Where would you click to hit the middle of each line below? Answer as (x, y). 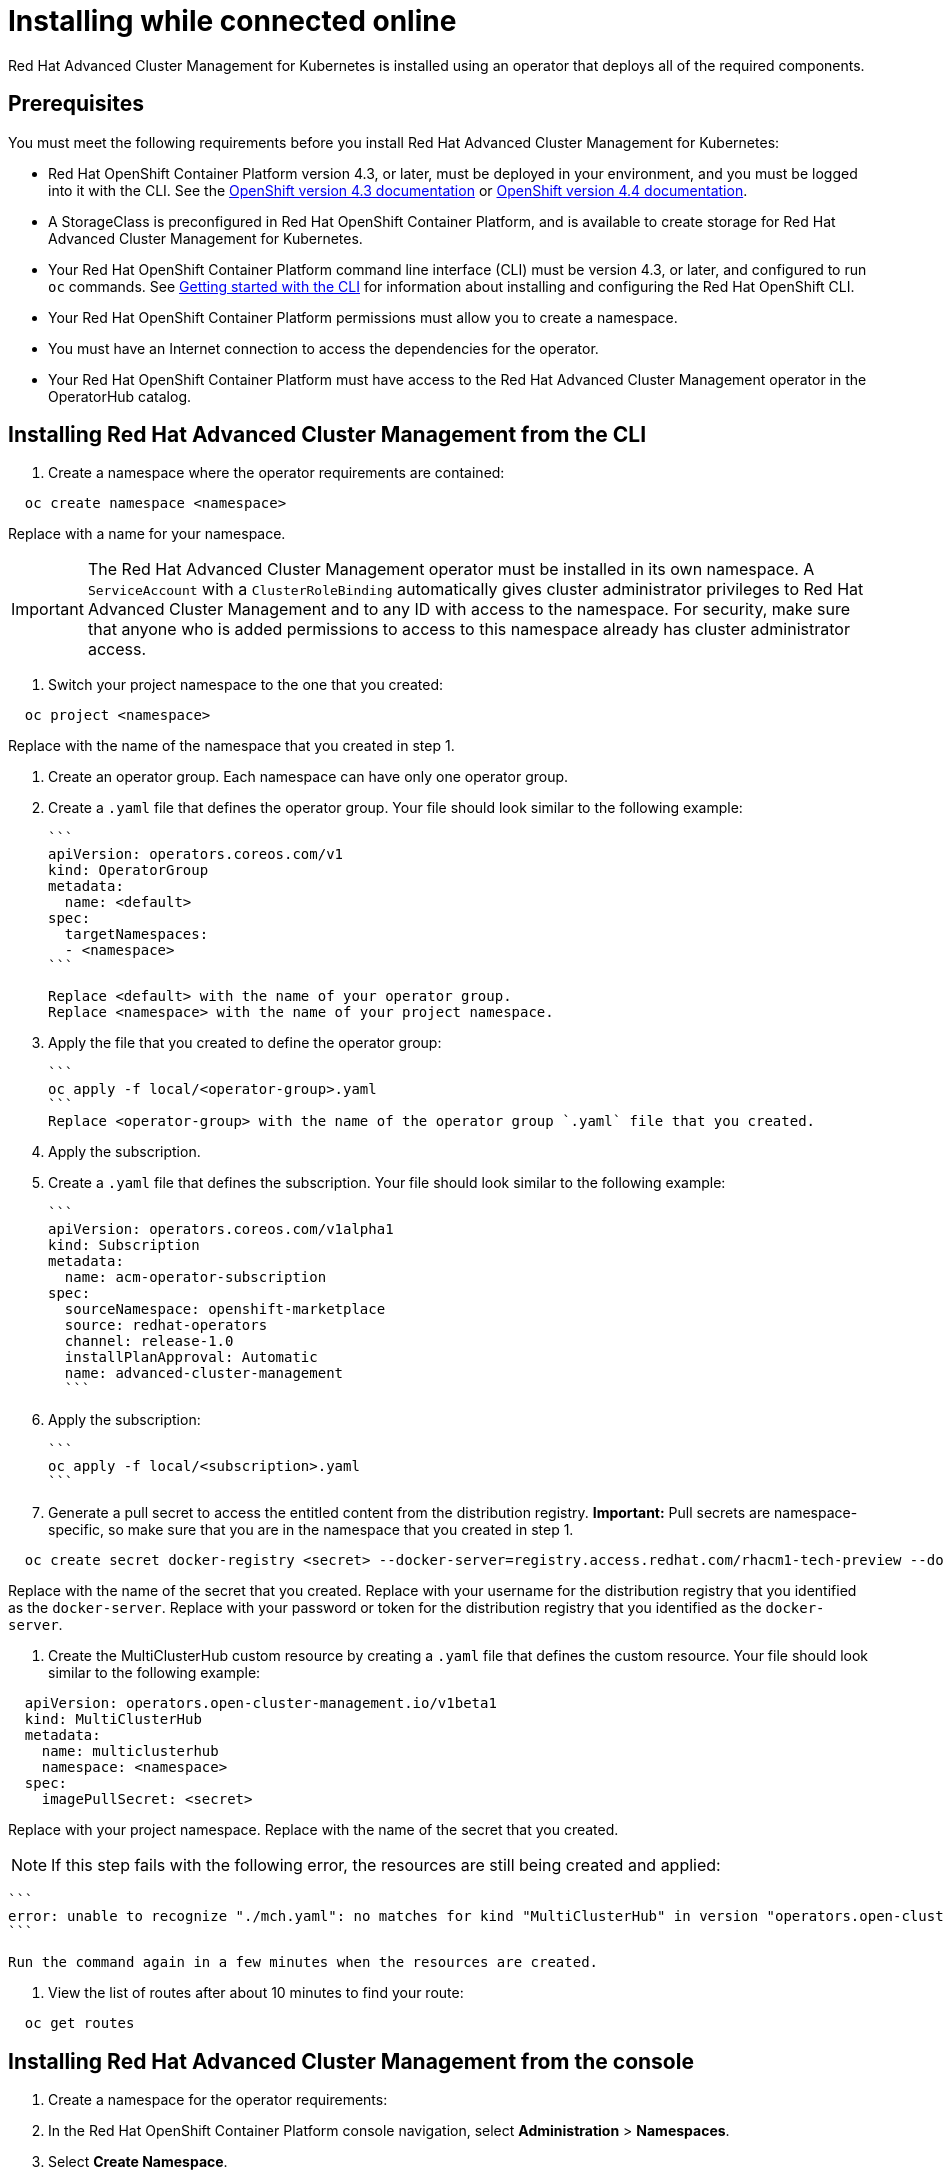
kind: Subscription (124, 1245)
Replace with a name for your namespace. (147, 534)
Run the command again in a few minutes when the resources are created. (303, 1962)
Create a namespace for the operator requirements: (218, 2100)
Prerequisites (76, 104)
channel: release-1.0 (149, 1341)
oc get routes (79, 2023)
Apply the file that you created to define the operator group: (245, 1043)
